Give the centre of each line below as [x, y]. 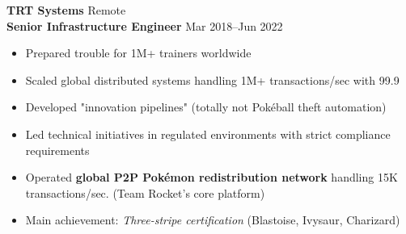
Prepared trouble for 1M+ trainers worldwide [138, 53]
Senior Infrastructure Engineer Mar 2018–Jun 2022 [145, 25]
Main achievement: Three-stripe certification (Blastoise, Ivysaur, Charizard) [213, 220]
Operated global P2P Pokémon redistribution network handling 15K [211, 177]
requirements [57, 150]
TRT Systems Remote [66, 10]
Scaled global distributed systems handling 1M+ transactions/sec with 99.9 [212, 79]
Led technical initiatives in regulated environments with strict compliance [208, 134]
